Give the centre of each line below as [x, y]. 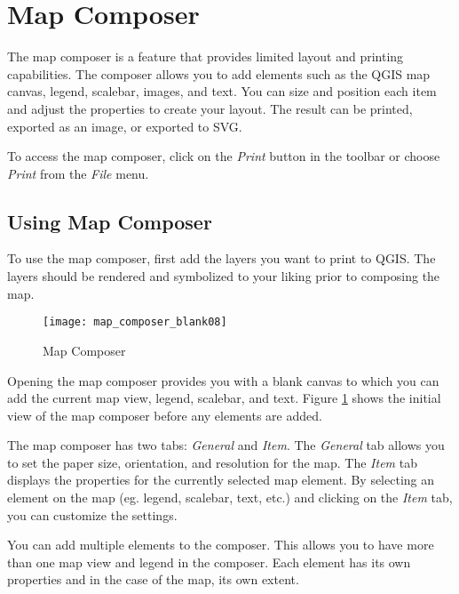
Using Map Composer [110, 221]
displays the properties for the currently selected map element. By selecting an [221, 480]
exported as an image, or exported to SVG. [125, 126]
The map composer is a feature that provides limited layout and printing [206, 56]
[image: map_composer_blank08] [135, 322]
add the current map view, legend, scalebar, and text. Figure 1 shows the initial [224, 398]
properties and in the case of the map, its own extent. [153, 579]
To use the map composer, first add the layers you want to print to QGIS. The [222, 258]
